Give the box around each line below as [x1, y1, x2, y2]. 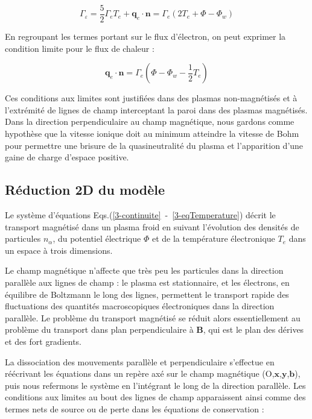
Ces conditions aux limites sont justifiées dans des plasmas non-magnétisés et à [5, 92, 298, 104]
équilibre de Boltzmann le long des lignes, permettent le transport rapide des [5, 288, 289, 300]
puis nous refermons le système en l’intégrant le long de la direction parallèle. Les [5, 379, 306, 391]
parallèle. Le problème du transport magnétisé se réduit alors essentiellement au [5, 311, 301, 324]
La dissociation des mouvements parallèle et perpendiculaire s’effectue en [5, 355, 275, 368]
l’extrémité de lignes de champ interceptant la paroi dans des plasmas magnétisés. [5, 103, 308, 116]
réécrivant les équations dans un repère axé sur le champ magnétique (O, [5, 367, 275, 380]
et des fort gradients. [5, 335, 82, 347]
